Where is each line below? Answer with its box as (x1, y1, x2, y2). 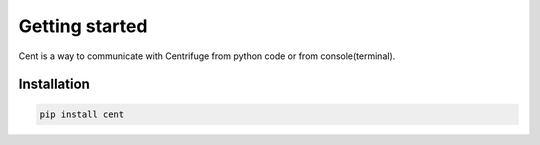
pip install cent (39, 108, 125, 120)
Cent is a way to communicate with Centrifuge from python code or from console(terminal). (18, 50, 396, 62)
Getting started (18, 15, 148, 37)
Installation (18, 76, 90, 93)
